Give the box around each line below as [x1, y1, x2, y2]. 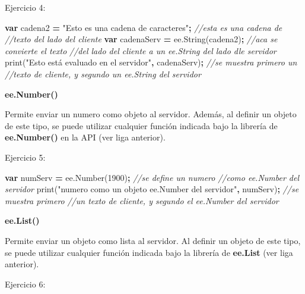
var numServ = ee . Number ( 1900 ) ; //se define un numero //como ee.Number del [5, 171, 300, 183]
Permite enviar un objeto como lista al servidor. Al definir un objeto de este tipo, [5, 234, 301, 246]
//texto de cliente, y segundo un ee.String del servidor [5, 67, 201, 80]
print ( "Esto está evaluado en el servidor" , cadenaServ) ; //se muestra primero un [5, 56, 297, 68]
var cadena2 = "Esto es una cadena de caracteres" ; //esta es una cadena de [5, 21, 282, 33]
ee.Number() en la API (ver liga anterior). [5, 131, 166, 143]
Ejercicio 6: [5, 277, 46, 290]
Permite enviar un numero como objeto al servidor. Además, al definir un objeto [5, 108, 297, 120]
